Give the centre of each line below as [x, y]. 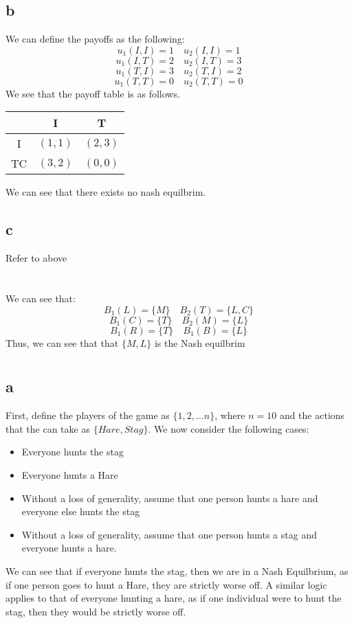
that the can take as [48, 428]
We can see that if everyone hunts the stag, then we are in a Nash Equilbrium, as [177, 570]
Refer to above [36, 258]
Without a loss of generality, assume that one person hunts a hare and [170, 498]
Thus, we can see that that [62, 342]
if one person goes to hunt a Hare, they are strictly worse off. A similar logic [166, 584]
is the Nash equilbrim [200, 342]
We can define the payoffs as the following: [95, 39]
